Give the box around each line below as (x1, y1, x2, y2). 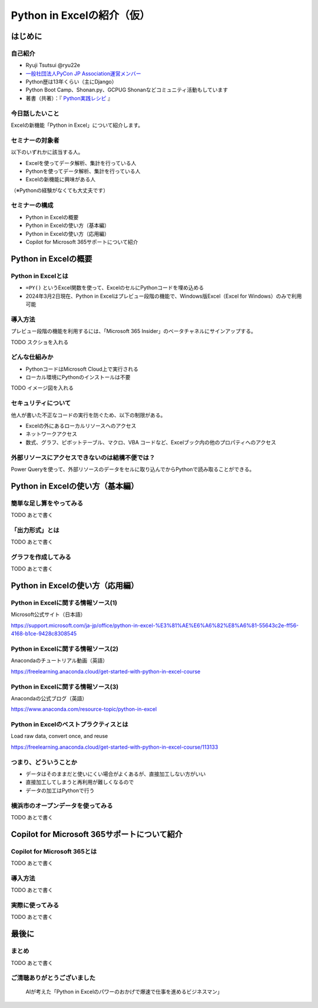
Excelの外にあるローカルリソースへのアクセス (25, 422, 137, 429)
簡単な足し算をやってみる (11, 499, 84, 507)
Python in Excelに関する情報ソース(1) (11, 599, 118, 607)
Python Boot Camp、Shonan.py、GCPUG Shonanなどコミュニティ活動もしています (25, 86, 228, 94)
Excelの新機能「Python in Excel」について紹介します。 (11, 121, 144, 129)
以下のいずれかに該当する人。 (11, 149, 84, 156)
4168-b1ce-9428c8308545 (11, 630, 77, 637)
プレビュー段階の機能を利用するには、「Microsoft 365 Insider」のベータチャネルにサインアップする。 (11, 328, 256, 335)
